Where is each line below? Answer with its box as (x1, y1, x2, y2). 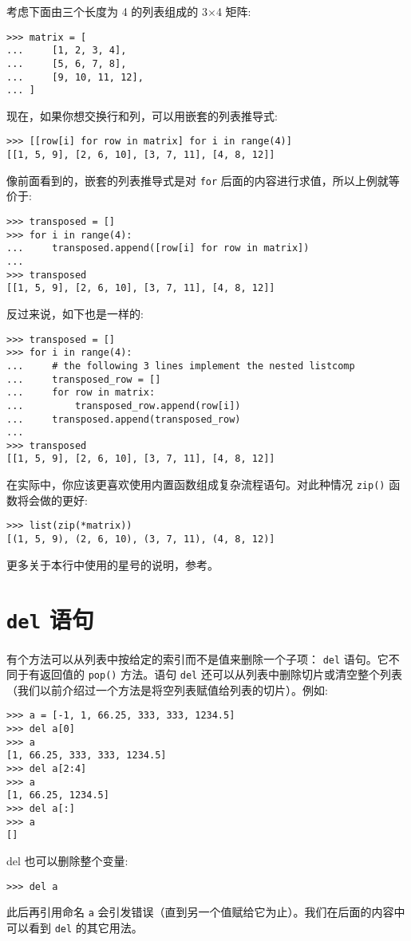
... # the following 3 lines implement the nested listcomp (6, 360, 355, 372)
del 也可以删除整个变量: (6, 852, 128, 868)
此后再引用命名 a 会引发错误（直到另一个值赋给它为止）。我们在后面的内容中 (6, 904, 405, 920)
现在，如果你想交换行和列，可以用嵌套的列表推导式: (6, 107, 278, 124)
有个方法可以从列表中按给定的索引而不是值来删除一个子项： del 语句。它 (6, 650, 389, 667)
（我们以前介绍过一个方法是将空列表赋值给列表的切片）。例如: (6, 681, 328, 698)
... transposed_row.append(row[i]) (6, 400, 241, 411)
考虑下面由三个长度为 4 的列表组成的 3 (6, 3, 207, 19)
